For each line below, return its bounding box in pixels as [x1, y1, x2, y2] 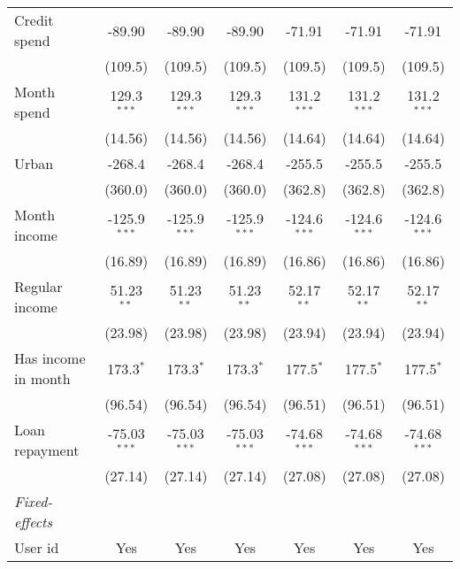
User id [14, 537, 59, 557]
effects [14, 511, 52, 532]
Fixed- [14, 491, 53, 511]
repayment [14, 440, 80, 460]
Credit [14, 10, 54, 30]
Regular [14, 276, 63, 296]
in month [14, 368, 71, 388]
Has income [14, 348, 86, 368]
